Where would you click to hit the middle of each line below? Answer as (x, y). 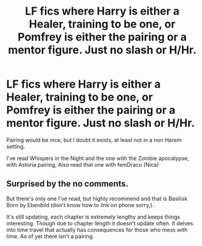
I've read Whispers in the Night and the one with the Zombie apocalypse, (98, 158)
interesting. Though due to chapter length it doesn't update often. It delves (100, 223)
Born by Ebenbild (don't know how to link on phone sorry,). (80, 205)
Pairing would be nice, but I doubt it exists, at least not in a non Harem (94, 140)
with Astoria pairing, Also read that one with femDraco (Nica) (83, 164)
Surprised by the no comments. (68, 184)
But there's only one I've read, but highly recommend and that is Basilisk (97, 199)
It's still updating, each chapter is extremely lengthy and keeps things (93, 217)
